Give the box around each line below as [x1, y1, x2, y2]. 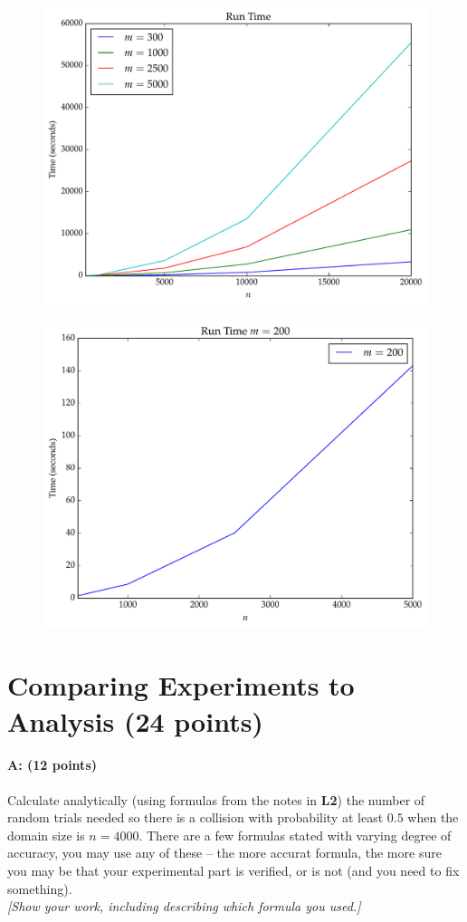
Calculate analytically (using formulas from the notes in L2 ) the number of [7, 790, 425, 809]
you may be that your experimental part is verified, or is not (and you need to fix [7, 860, 460, 879]
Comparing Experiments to [7, 667, 355, 704]
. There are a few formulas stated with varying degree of [138, 825, 452, 844]
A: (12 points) [7, 755, 97, 774]
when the [407, 808, 459, 827]
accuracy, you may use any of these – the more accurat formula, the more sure [7, 843, 442, 862]
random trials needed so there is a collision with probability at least [7, 808, 384, 827]
